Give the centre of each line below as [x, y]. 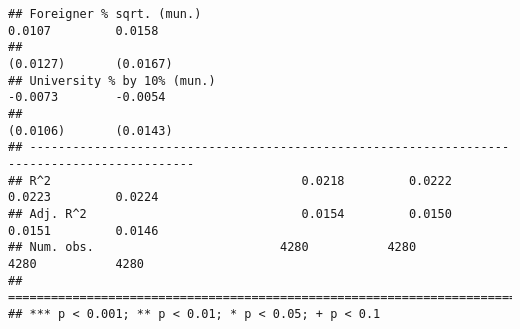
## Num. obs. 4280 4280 [212, 247]
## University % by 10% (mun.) [112, 80]
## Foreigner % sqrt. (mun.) [105, 14]
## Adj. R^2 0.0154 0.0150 [230, 213]
